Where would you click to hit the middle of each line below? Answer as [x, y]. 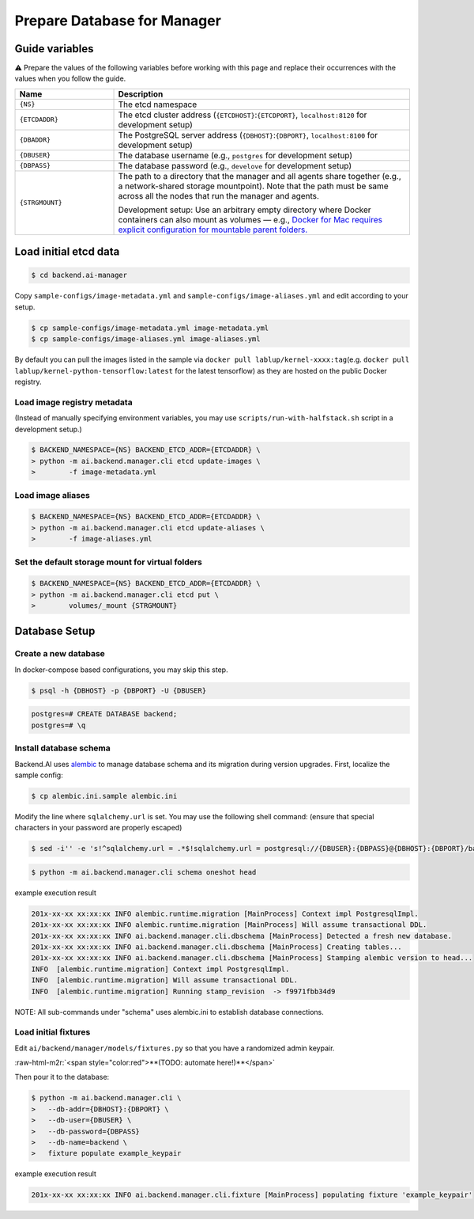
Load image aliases [52, 495]
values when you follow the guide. [70, 78]
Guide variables [54, 49]
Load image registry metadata [74, 402]
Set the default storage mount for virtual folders [109, 562]
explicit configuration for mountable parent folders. [213, 230]
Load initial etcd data [67, 252]
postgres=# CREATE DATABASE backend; [104, 714]
